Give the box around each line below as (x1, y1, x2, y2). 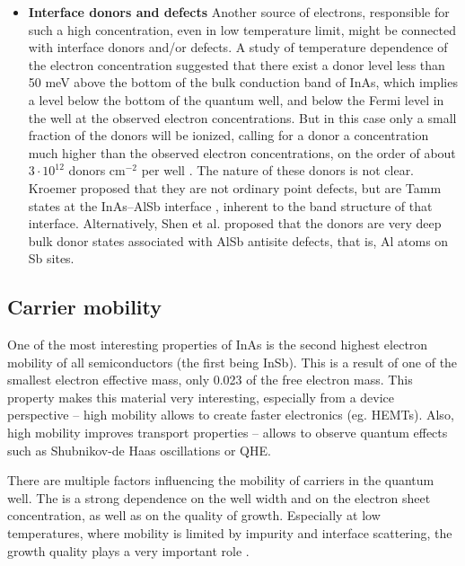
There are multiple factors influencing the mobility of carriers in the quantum (7, 471, 434, 490)
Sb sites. (28, 249, 75, 268)
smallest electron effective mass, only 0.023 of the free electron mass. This (7, 370, 413, 389)
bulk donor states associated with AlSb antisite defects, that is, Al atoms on (28, 231, 449, 250)
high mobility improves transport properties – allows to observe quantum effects (7, 423, 448, 442)
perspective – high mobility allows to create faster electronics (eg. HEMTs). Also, (7, 405, 454, 424)
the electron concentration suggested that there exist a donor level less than (28, 55, 445, 74)
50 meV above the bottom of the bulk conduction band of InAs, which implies (28, 73, 458, 92)
